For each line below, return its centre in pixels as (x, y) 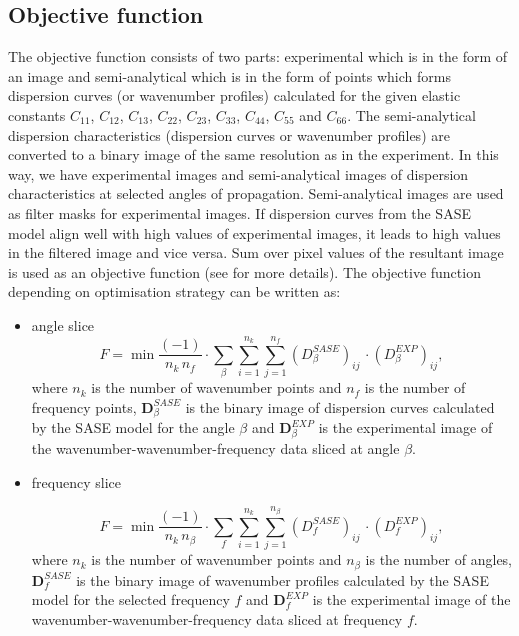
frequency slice (76, 481)
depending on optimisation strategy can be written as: (174, 291)
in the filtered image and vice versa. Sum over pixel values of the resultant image (256, 252)
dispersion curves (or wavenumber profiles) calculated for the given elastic (234, 95)
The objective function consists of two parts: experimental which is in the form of (258, 56)
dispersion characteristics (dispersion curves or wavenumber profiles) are (229, 134)
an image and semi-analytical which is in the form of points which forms (229, 75)
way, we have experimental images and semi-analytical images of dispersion (238, 173)
